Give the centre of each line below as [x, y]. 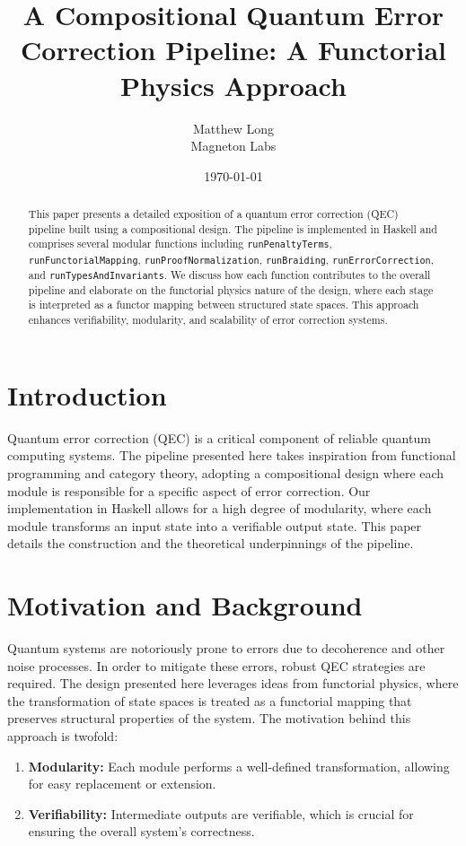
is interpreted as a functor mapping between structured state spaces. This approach [224, 305]
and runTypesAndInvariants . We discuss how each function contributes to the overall [229, 274]
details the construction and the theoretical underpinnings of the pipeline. [211, 543]
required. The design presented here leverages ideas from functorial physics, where [233, 683]
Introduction [87, 394]
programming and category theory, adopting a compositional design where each [226, 472]
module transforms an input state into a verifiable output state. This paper [215, 525]
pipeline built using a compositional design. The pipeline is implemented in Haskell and [233, 228]
